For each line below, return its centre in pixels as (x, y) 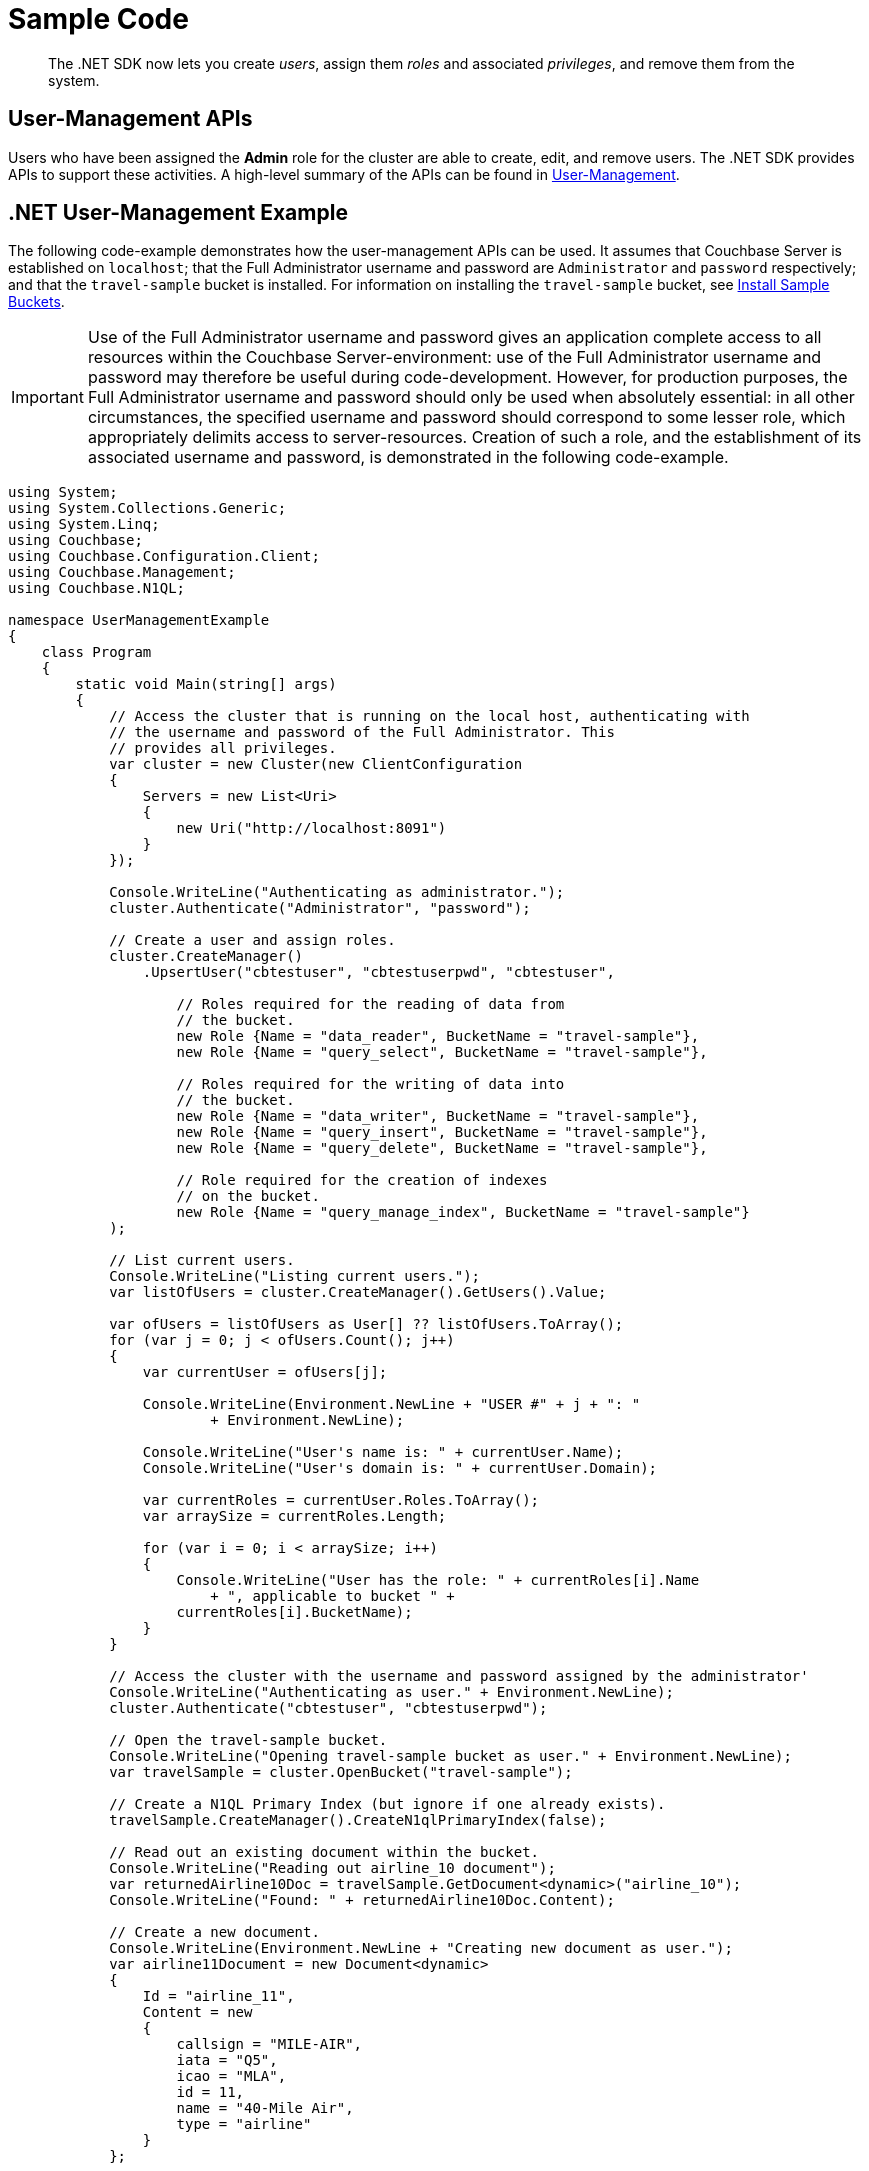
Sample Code (98, 19)
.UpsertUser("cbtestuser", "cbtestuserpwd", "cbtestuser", (378, 972)
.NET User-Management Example (178, 213)
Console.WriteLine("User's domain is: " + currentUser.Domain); (400, 1468)
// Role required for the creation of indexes (362, 1180)
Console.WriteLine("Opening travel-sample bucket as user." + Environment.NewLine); (450, 1756)
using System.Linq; (84, 524)
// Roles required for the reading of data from (370, 1004)
